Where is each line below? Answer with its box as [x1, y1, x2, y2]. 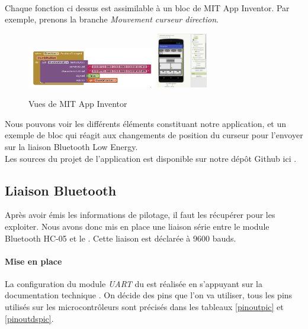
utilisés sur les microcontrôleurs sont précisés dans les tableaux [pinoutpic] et [5, 301, 284, 313]
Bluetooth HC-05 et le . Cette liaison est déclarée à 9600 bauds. [5, 232, 236, 244]
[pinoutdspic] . [5, 312, 54, 324]
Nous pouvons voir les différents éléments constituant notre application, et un [5, 117, 287, 129]
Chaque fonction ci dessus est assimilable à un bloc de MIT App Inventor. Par [5, 1, 290, 14]
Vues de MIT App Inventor [28, 97, 127, 110]
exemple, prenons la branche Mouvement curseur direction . [5, 13, 219, 25]
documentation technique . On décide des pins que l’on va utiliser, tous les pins [5, 289, 293, 301]
